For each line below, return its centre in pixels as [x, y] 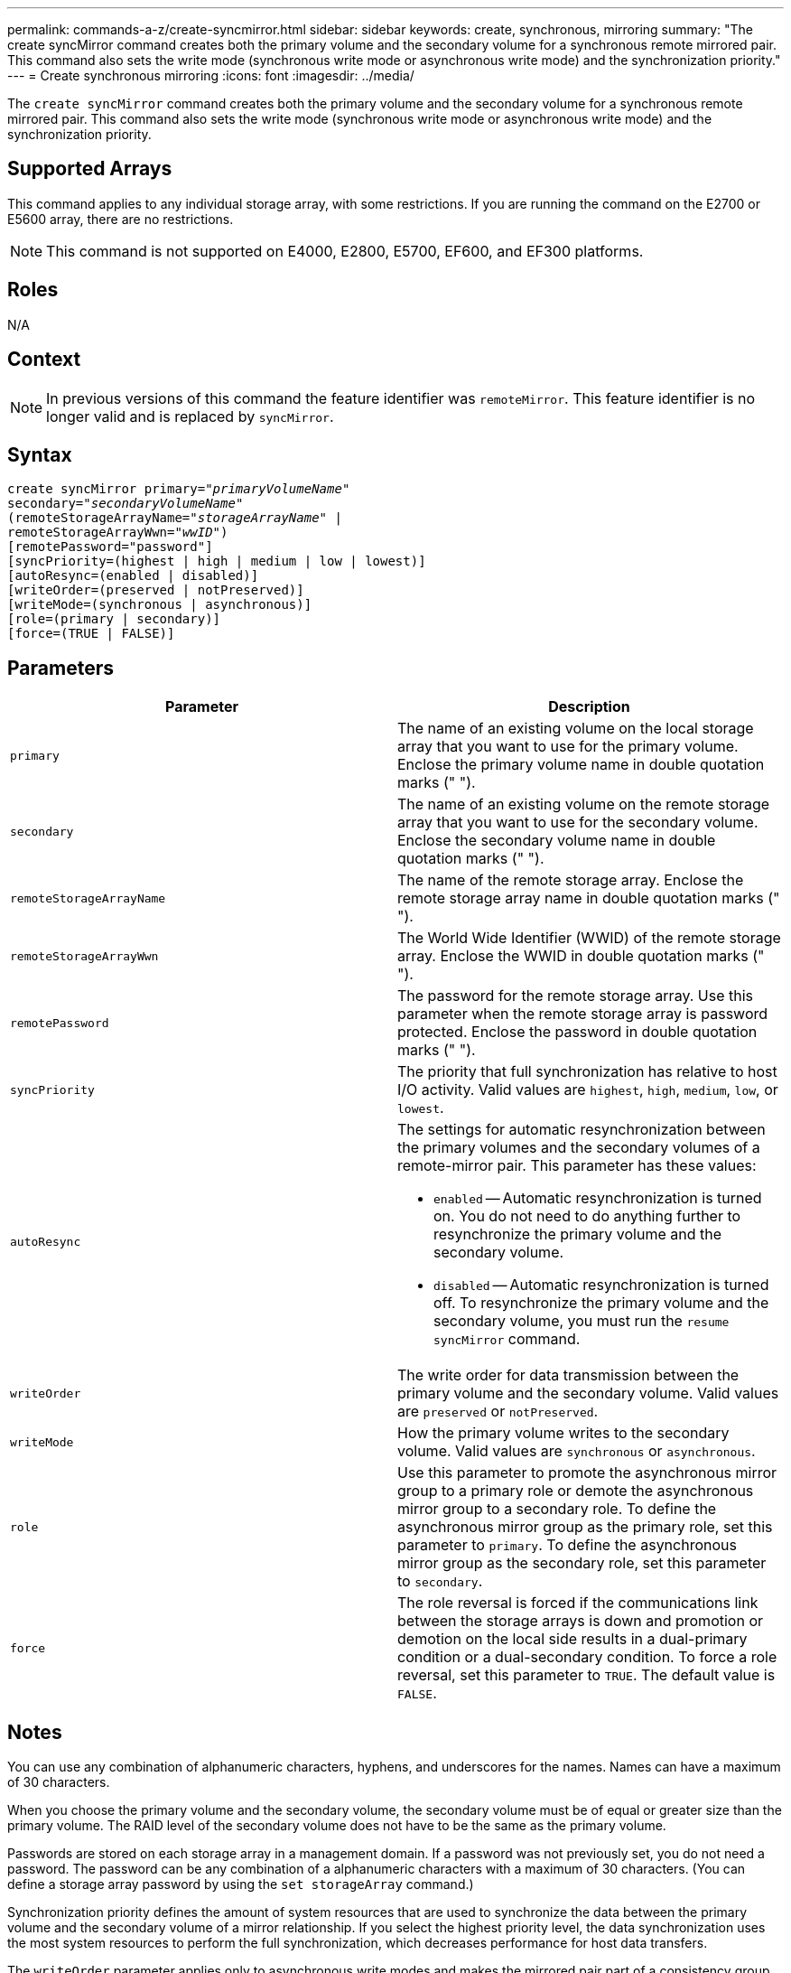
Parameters [60, 668]
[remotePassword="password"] [110, 547]
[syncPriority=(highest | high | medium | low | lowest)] [217, 561]
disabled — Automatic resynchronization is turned [601, 1285]
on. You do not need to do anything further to [587, 1216]
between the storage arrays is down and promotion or [580, 1621]
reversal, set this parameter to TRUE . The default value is [586, 1675]
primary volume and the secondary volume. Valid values [588, 1393]
